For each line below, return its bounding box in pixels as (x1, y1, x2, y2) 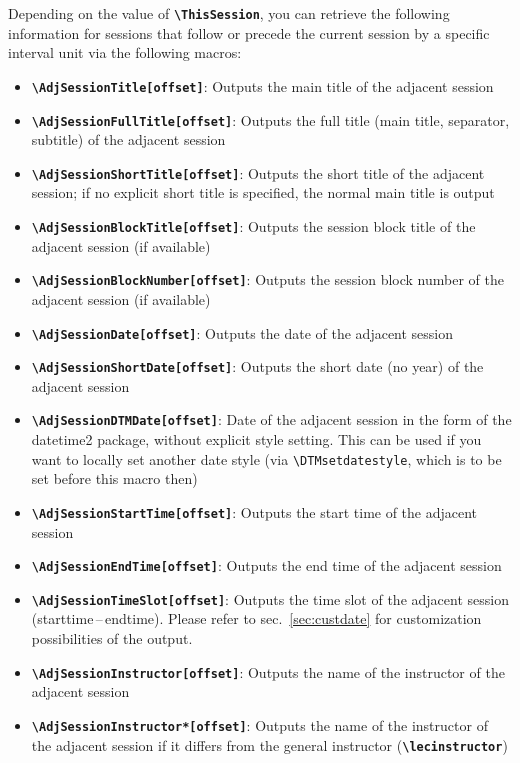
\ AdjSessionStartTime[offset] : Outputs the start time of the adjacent (31, 501, 478, 522)
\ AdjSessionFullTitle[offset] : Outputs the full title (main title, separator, (31, 109, 510, 130)
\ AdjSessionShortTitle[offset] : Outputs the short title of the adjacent (31, 162, 485, 183)
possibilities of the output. (31, 628, 193, 649)
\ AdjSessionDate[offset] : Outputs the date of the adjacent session (31, 322, 454, 343)
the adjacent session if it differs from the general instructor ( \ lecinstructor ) (31, 734, 508, 755)
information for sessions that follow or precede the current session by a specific (8, 22, 490, 43)
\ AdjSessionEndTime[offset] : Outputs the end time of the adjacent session (31, 555, 502, 576)
